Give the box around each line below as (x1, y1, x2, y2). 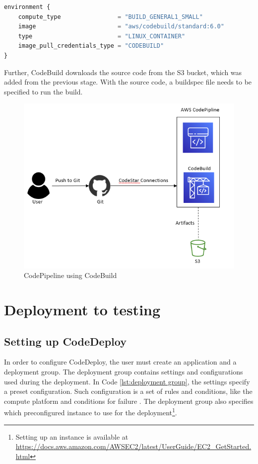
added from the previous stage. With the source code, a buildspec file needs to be (4, 77, 252, 87)
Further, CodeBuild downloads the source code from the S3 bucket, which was (4, 67, 242, 77)
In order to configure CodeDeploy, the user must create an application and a (4, 357, 237, 367)
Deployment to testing (4, 299, 161, 320)
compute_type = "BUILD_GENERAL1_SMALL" (18, 13, 203, 20)
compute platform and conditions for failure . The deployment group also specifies (4, 395, 254, 406)
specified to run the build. (4, 86, 83, 96)
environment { (4, 3, 51, 10)
